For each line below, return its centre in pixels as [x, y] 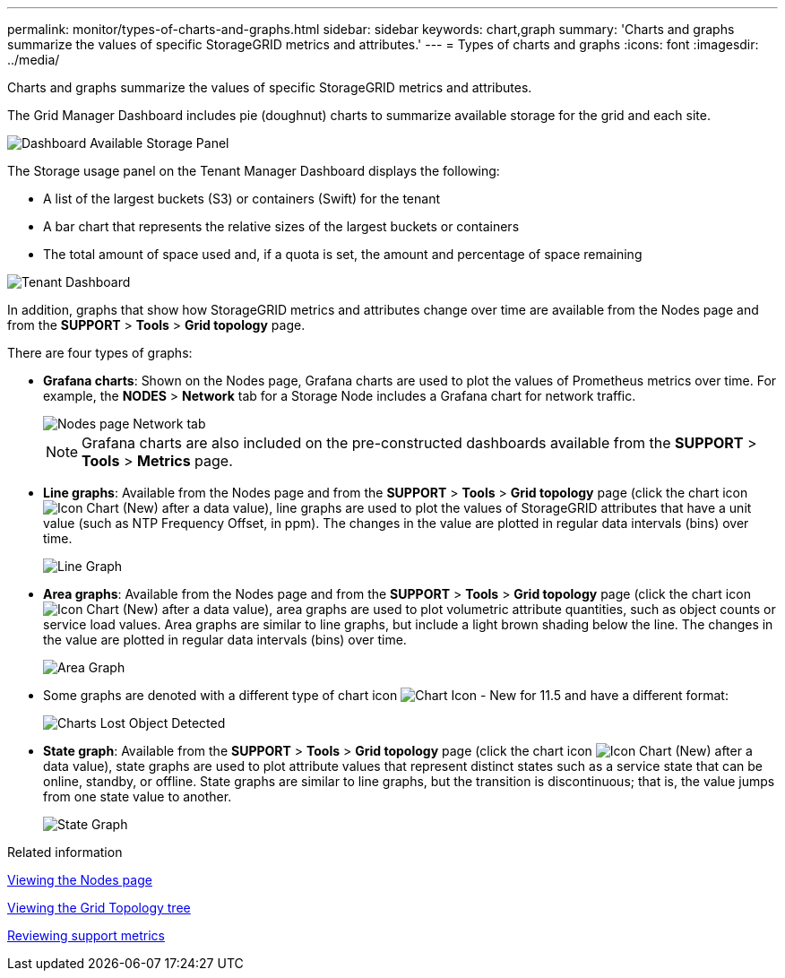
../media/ [34, 60]
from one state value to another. [138, 796]
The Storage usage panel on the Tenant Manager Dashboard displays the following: [254, 171]
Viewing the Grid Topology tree [99, 908]
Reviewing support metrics [86, 935]
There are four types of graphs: [100, 353]
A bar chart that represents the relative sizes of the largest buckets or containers [281, 226]
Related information [65, 852]
